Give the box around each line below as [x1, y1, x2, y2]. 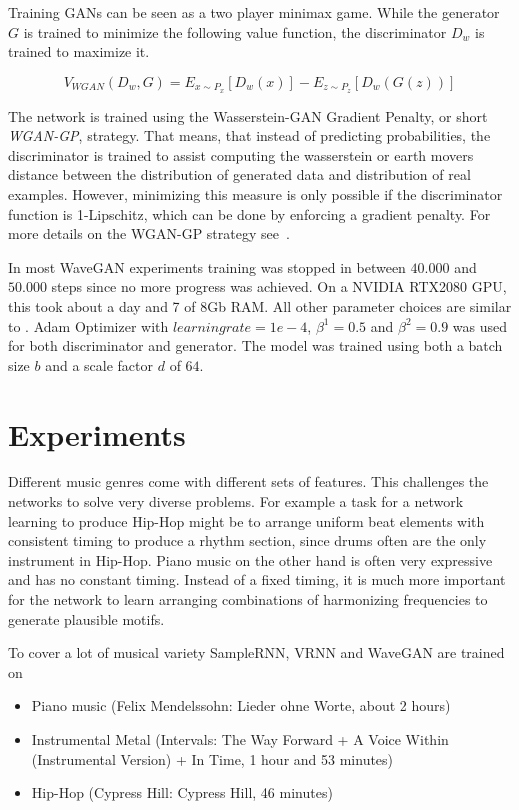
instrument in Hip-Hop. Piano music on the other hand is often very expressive [8, 549, 493, 570]
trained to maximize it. [8, 41, 150, 62]
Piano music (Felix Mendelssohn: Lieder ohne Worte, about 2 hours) [31, 695, 451, 716]
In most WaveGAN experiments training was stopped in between [8, 256, 406, 277]
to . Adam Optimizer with [8, 315, 169, 336]
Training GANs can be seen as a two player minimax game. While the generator [8, 2, 500, 22]
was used [452, 315, 508, 336]
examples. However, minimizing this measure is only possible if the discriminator [8, 184, 503, 205]
